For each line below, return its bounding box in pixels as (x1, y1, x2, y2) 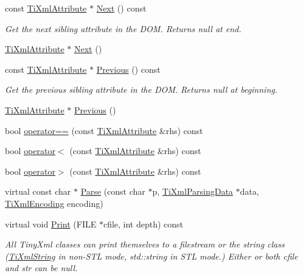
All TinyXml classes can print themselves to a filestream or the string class (5, 238, 285, 251)
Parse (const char (80, 185, 145, 198)
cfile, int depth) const (103, 217, 184, 230)
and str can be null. (5, 261, 78, 274)
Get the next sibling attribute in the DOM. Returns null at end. (5, 22, 242, 35)
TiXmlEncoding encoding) (5, 197, 103, 209)
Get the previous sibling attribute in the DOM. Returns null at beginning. (5, 83, 278, 96)
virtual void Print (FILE (5, 217, 97, 230)
